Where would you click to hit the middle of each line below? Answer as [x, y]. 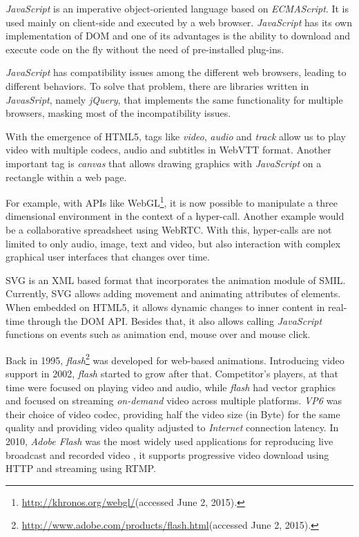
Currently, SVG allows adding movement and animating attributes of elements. [173, 293]
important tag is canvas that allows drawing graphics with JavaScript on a [164, 163]
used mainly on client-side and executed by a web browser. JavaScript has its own [179, 22]
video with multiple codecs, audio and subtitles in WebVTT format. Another [168, 150]
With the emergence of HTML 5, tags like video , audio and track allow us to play [176, 136]
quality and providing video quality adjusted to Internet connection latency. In [172, 427]
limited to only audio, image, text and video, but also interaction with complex [173, 243]
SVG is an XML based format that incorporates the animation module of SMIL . [176, 280]
